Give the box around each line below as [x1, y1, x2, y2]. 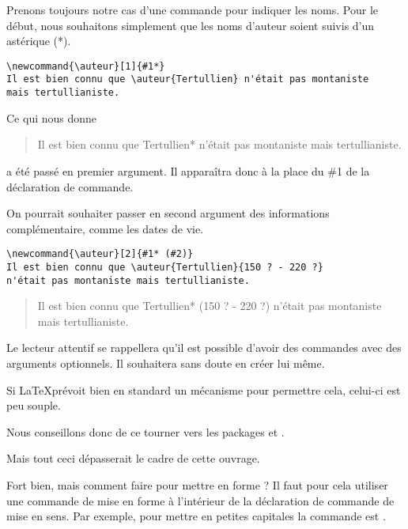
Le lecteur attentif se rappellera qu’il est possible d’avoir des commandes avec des [6, 339, 402, 356]
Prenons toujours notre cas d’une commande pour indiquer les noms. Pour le [6, 2, 379, 17]
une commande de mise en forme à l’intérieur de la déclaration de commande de [6, 492, 395, 508]
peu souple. [6, 397, 61, 414]
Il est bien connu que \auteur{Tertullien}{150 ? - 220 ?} [6, 261, 323, 273]
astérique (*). [6, 32, 71, 49]
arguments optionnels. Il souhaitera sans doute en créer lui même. [6, 355, 325, 372]
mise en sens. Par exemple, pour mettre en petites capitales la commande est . [6, 508, 386, 524]
